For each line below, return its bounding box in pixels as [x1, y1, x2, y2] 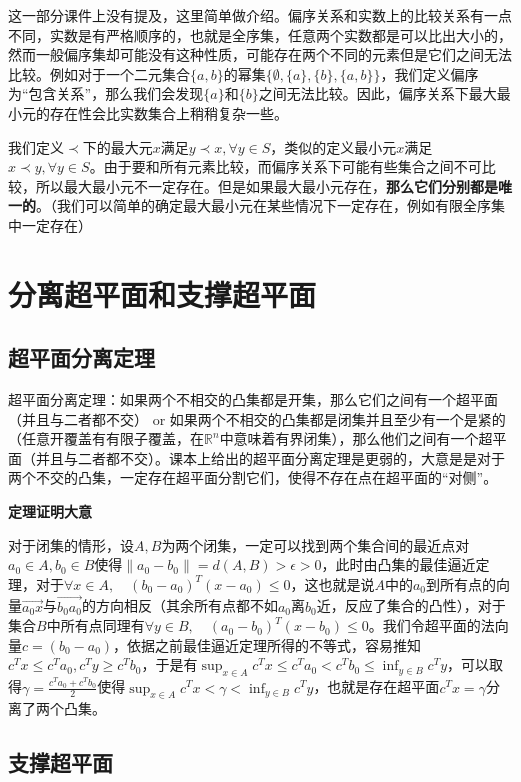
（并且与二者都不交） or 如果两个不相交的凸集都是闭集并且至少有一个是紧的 [8, 408, 506, 429]
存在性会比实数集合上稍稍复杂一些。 [49, 102, 288, 123]
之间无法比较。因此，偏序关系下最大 [258, 83, 497, 104]
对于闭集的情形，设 [8, 534, 134, 555]
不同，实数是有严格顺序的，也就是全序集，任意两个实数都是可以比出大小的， [8, 24, 512, 45]
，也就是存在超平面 [313, 676, 440, 697]
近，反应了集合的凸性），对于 [316, 595, 506, 616]
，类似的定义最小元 [270, 136, 397, 157]
